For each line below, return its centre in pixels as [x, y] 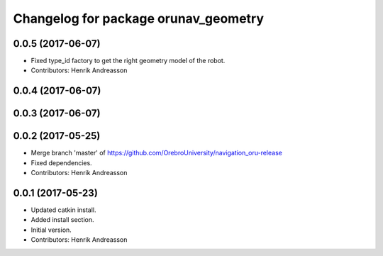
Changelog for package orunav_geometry [139, 18]
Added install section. [62, 220]
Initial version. [51, 230]
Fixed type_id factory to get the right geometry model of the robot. [128, 61]
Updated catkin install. [63, 210]
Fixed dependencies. [61, 162]
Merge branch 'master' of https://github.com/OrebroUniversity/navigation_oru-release [157, 153]
